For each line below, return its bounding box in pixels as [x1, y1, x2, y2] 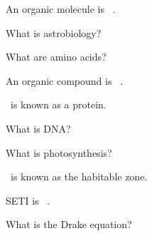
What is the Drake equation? [6, 217, 132, 232]
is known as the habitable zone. [10, 169, 148, 184]
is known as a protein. [10, 97, 107, 112]
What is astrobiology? [6, 25, 102, 40]
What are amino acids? [6, 49, 107, 64]
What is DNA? [6, 120, 71, 135]
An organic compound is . [6, 73, 124, 88]
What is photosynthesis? [6, 145, 112, 160]
